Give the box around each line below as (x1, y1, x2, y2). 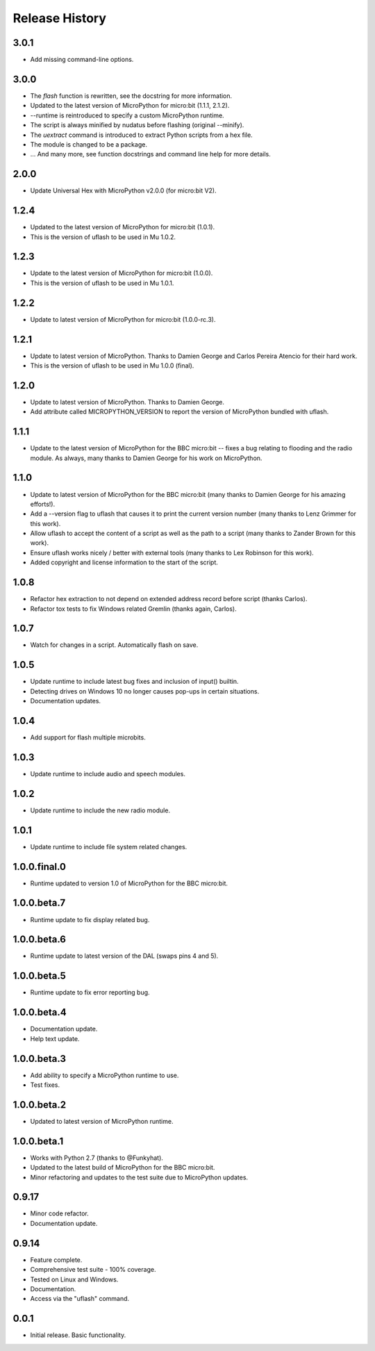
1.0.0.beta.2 (12, 1099, 66, 1111)
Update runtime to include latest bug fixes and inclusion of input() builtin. (30, 678, 239, 686)
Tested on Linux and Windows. (30, 1275, 119, 1284)
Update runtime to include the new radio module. (30, 806, 170, 814)
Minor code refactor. (30, 1209, 90, 1218)
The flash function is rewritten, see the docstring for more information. (30, 91, 233, 100)
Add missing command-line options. (30, 56, 134, 64)
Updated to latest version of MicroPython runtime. (30, 1117, 174, 1125)
